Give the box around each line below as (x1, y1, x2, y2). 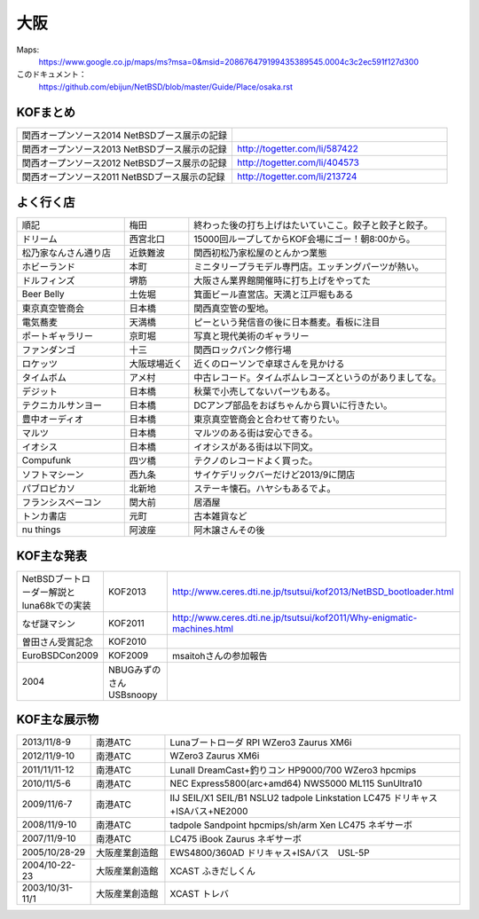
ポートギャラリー (21, 330, 93, 342)
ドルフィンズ (21, 275, 75, 287)
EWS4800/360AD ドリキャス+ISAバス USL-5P (169, 847, 370, 860)
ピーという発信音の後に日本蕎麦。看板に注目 (193, 316, 381, 328)
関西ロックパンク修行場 (193, 344, 292, 357)
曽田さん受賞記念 (21, 635, 93, 648)
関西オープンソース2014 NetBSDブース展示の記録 (21, 129, 228, 141)
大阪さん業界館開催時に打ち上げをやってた (193, 275, 372, 287)
